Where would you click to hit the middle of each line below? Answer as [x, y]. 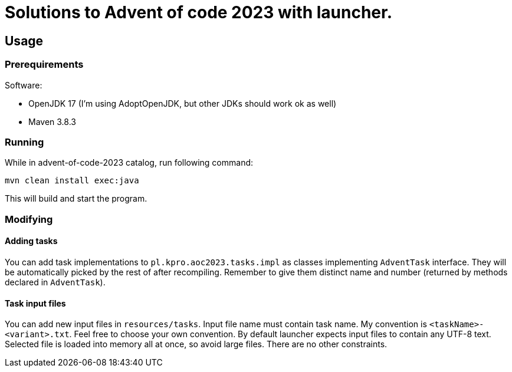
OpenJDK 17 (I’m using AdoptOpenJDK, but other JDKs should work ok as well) [183, 103]
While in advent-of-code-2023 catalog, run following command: [129, 163]
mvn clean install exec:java [72, 181]
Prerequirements [44, 65]
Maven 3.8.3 [52, 121]
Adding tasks [31, 241]
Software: [24, 85]
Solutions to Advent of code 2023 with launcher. [199, 12]
